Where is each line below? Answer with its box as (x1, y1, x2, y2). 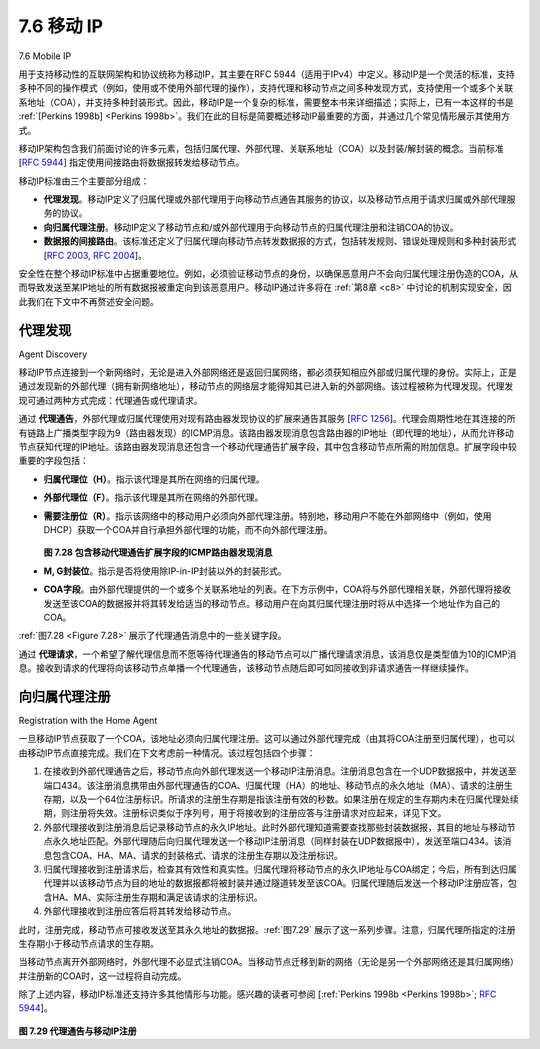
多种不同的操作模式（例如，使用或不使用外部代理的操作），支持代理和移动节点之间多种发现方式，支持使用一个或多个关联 (18, 82, 514, 94)
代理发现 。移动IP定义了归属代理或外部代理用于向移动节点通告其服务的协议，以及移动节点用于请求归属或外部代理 (43, 193, 507, 205)
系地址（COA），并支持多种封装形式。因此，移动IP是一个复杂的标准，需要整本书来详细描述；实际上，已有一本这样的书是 (18, 96, 514, 108)
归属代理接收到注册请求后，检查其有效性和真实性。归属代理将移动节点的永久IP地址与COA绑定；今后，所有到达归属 (43, 863, 517, 875)
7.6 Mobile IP (18, 50, 72, 62)
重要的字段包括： (18, 455, 89, 467)
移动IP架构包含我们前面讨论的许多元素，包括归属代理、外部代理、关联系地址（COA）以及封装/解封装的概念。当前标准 (18, 142, 504, 154)
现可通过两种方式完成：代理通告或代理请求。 (18, 394, 203, 406)
